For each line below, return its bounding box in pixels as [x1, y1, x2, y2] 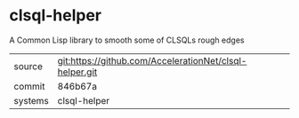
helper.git [57, 66, 98, 78]
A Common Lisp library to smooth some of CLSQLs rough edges [9, 35, 245, 45]
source [13, 59, 43, 72]
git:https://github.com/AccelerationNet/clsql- [57, 54, 247, 67]
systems [13, 94, 49, 106]
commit [13, 80, 45, 92]
